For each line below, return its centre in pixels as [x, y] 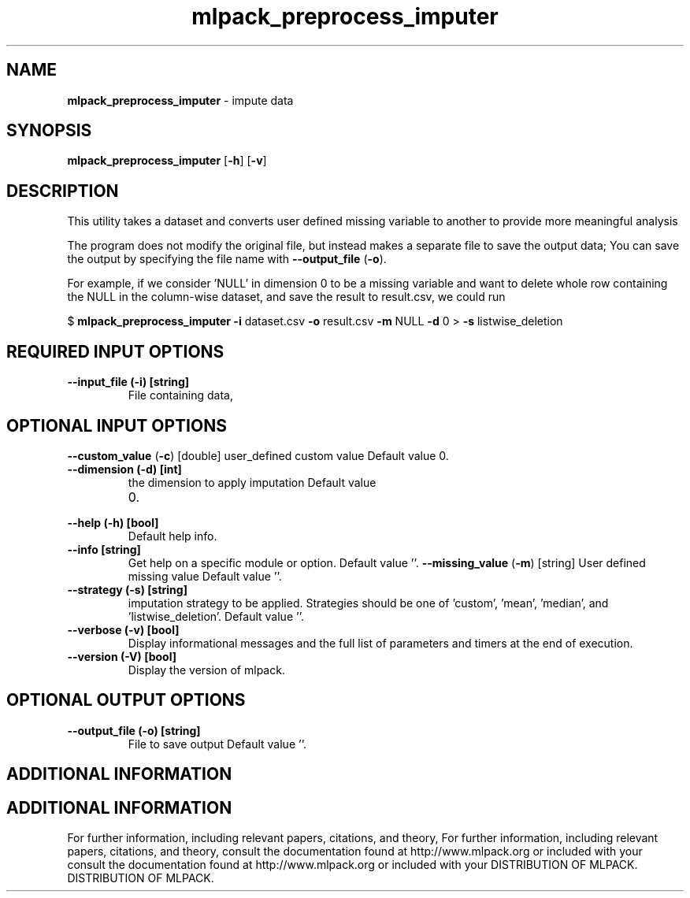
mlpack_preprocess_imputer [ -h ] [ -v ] [167, 161]
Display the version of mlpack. [206, 670]
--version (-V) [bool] [122, 656]
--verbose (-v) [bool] [123, 629]
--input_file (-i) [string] [128, 382]
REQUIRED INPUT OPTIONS [115, 351]
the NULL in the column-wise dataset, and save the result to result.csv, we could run [286, 297]
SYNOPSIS [49, 131]
